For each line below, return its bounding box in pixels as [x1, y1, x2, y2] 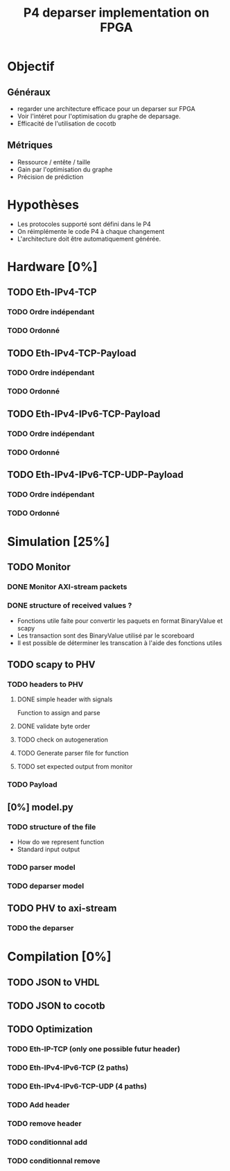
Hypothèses [7, 197, 80, 212]
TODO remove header [7, 1119, 82, 1129]
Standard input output [17, 845, 80, 853]
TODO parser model [7, 862, 76, 872]
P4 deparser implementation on [23, 5, 210, 21]
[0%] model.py [7, 801, 74, 813]
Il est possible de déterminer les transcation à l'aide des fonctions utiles [17, 638, 222, 647]
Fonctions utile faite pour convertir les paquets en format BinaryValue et [17, 616, 223, 625]
